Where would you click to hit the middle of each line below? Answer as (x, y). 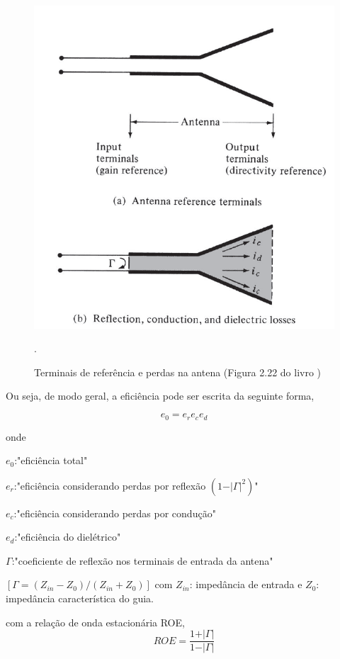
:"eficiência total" (51, 460)
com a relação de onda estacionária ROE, (95, 622)
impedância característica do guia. (80, 598)
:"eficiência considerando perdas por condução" (115, 513)
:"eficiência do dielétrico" (68, 537)
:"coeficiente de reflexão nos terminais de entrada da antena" (142, 560)
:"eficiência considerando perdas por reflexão (110, 485)
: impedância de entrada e (246, 584)
